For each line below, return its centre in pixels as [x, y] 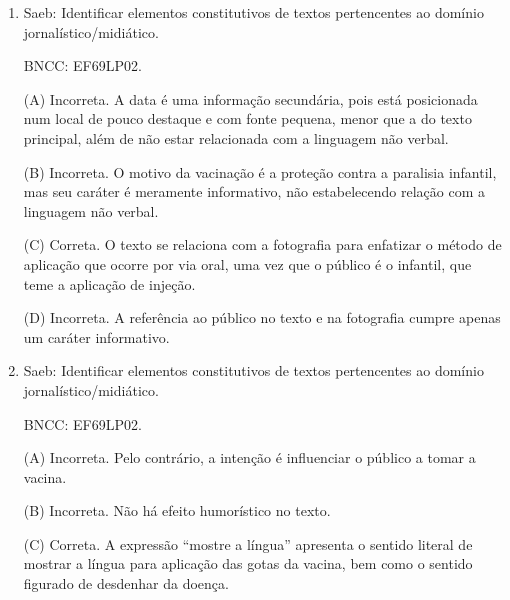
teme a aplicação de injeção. [109, 283]
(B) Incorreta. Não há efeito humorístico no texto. [177, 510]
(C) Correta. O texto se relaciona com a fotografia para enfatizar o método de [262, 244]
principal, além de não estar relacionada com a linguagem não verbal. [236, 137]
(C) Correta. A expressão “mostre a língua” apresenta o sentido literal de [248, 543]
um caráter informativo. [96, 336]
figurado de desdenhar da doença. [126, 583]
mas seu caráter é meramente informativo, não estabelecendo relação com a [254, 191]
